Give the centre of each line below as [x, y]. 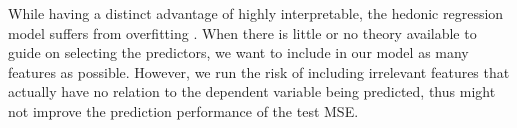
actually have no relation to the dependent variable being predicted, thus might [252, 91]
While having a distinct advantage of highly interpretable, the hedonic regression [256, 13]
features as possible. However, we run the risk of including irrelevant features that [259, 71]
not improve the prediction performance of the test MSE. [183, 110]
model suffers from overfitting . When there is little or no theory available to [242, 32]
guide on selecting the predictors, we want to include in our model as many [238, 52]
